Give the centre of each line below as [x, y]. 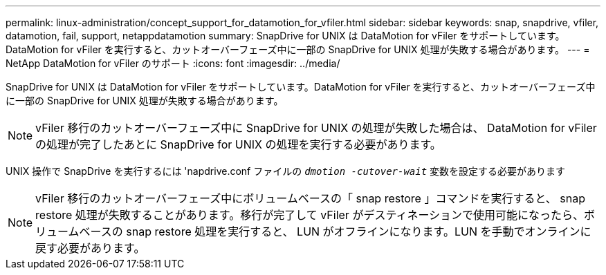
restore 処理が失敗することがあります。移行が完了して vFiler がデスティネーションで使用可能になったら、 [310, 215]
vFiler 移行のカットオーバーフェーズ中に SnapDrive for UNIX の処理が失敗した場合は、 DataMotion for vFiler [316, 128]
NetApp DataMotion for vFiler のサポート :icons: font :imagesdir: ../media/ [173, 63]
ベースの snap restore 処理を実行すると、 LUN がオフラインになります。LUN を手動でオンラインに [335, 231]
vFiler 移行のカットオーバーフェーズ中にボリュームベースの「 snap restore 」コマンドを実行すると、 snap [310, 198]
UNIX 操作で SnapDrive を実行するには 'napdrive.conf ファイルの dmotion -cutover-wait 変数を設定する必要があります [286, 171]
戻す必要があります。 [90, 248]
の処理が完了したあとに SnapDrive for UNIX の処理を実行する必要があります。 [238, 144]
